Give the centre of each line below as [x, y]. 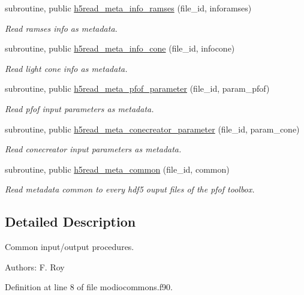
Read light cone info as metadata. [66, 68]
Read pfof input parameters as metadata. [79, 108]
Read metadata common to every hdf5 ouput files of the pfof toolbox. [130, 189]
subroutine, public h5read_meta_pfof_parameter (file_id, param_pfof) [137, 88]
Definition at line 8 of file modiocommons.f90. [89, 287]
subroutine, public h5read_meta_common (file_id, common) [117, 169]
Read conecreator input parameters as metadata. [93, 149]
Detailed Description [70, 222]
